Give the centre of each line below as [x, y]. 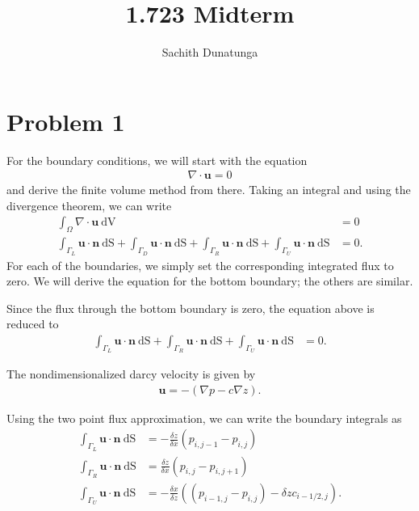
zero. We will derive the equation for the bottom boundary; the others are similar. [210, 281]
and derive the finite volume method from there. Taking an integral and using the [209, 190]
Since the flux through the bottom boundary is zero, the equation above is [191, 308]
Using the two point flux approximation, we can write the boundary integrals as [204, 418]
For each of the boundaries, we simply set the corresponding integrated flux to [200, 265]
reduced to [33, 324]
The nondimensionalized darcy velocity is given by [131, 374]
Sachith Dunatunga [210, 52]
